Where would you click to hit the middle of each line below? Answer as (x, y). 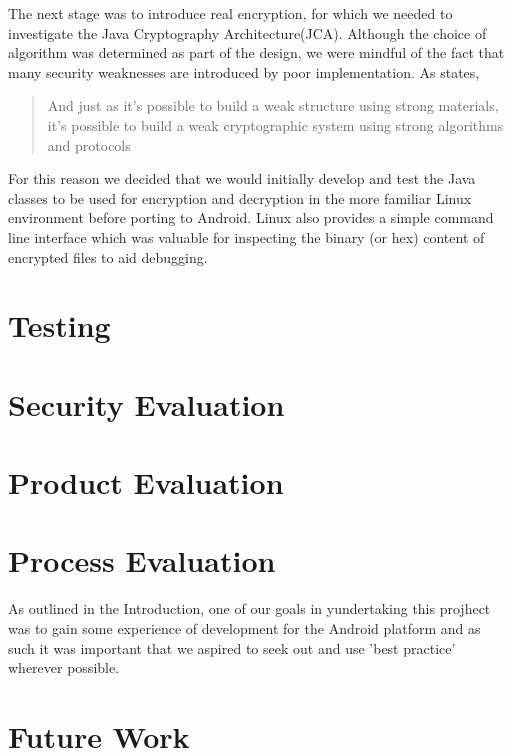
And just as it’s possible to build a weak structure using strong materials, (273, 105)
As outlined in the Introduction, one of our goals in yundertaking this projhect (249, 608)
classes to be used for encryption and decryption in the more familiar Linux (240, 197)
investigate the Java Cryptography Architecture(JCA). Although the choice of (247, 32)
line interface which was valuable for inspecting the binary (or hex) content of (246, 236)
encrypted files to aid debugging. (108, 256)
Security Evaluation (146, 403)
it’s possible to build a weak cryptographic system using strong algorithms (275, 124)
